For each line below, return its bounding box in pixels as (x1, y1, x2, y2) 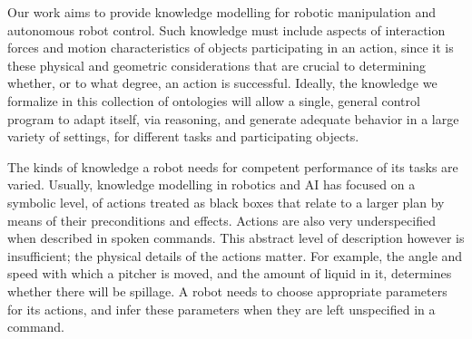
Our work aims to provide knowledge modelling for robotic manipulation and (7, 3, 437, 21)
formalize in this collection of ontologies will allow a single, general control (7, 91, 420, 110)
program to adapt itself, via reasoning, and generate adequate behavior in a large (7, 109, 459, 128)
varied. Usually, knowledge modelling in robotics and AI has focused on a (7, 175, 416, 194)
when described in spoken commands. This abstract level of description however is (7, 228, 465, 247)
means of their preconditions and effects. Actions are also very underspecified (7, 210, 436, 229)
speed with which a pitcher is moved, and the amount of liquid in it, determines (7, 264, 452, 283)
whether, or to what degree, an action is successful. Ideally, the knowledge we (7, 73, 438, 92)
